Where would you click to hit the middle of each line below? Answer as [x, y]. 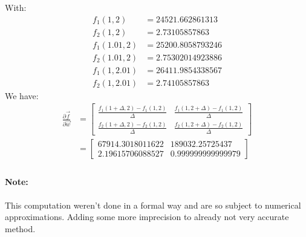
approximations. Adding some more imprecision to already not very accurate [147, 217]
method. [20, 228]
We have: [22, 95]
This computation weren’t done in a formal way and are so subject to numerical [153, 205]
